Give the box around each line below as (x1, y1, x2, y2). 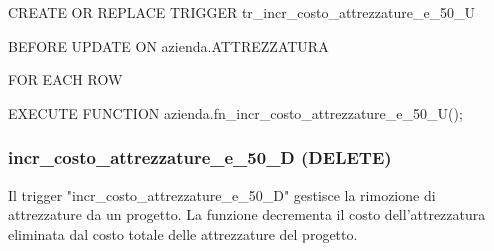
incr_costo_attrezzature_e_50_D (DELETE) (8, 145, 392, 170)
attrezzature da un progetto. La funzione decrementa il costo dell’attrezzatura (8, 204, 486, 225)
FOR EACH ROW (8, 69, 123, 90)
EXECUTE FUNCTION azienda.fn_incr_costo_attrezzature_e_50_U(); (8, 102, 463, 123)
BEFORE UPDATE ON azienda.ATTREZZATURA (8, 35, 329, 56)
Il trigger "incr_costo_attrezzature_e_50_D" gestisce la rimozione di (8, 184, 436, 205)
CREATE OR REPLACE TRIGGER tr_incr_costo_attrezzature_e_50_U (8, 2, 476, 22)
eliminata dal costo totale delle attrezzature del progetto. (8, 223, 358, 244)
